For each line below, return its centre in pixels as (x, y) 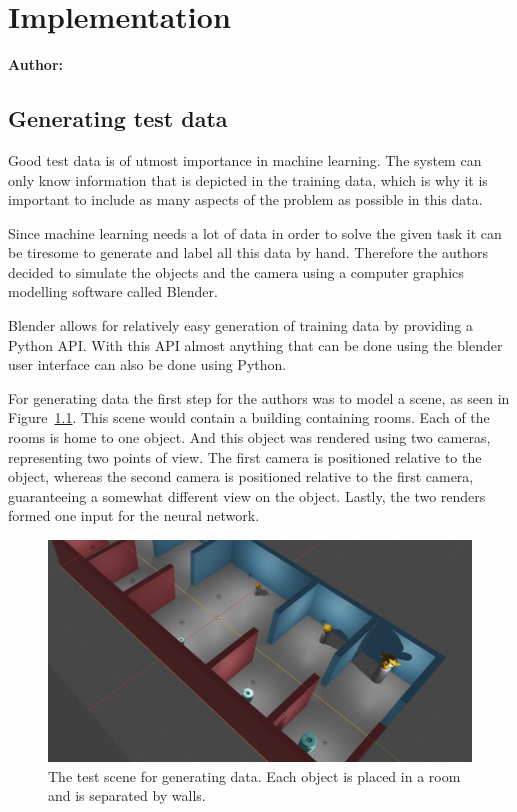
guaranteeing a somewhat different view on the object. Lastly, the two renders (247, 495)
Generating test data (118, 118)
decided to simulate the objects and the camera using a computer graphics (236, 271)
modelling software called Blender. (113, 291)
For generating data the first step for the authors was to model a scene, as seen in (259, 397)
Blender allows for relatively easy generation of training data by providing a (240, 325)
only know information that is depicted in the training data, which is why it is (248, 179)
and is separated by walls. (127, 795)
